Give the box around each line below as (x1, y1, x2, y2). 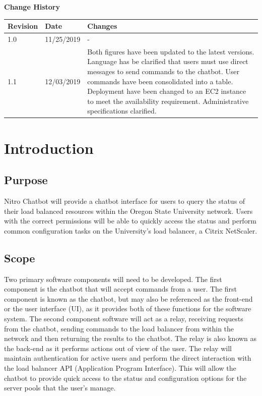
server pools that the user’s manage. (4, 382, 116, 393)
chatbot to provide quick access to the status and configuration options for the (4, 372, 247, 383)
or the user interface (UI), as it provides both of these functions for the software (4, 303, 251, 314)
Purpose (4, 172, 48, 188)
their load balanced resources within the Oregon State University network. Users (4, 205, 253, 216)
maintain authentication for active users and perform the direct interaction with (4, 353, 251, 363)
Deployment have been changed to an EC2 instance (87, 86, 246, 96)
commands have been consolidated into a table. (87, 76, 233, 86)
